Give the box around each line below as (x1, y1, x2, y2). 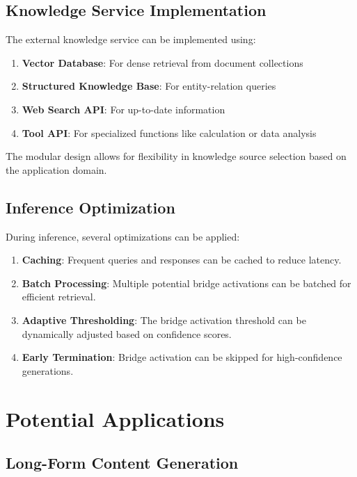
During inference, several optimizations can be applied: (6, 229, 240, 243)
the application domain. (6, 162, 107, 177)
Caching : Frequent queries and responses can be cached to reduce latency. (22, 252, 342, 267)
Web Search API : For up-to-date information (22, 102, 225, 116)
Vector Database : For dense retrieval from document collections (22, 55, 303, 70)
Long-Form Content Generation (6, 452, 239, 474)
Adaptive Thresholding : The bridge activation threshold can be (22, 312, 306, 327)
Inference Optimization (6, 196, 175, 218)
